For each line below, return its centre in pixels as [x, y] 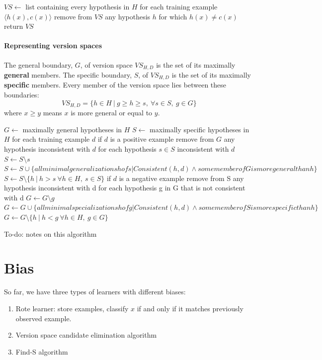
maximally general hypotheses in [72, 129]
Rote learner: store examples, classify [72, 308]
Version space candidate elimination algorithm [86, 335]
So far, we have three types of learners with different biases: [95, 292]
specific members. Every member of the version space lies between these [115, 85]
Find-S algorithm [42, 351]
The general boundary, [39, 64]
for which [173, 16]
